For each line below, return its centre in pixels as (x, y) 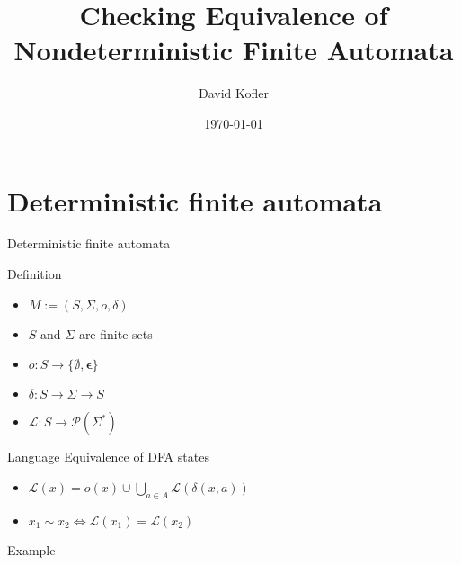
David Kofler (234, 93)
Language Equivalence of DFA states (108, 457)
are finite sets (115, 333)
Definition (35, 274)
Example (31, 549)
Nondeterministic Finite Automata (234, 50)
